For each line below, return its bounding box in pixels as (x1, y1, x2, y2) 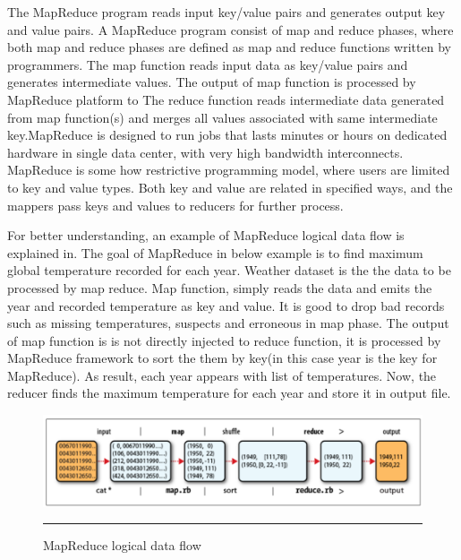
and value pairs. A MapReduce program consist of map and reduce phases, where (7, 20, 454, 39)
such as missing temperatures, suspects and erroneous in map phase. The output (7, 314, 449, 332)
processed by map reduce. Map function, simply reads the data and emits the (7, 278, 432, 297)
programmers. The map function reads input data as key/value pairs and (7, 55, 408, 73)
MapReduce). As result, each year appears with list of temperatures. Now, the (7, 366, 437, 384)
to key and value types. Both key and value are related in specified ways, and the (7, 177, 453, 196)
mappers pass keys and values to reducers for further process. (7, 195, 344, 214)
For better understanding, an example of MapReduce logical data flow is (7, 226, 405, 245)
